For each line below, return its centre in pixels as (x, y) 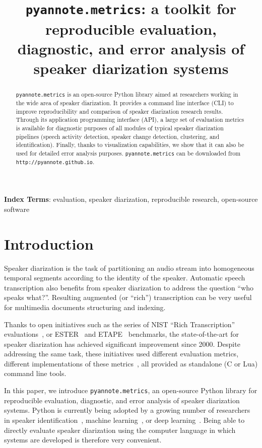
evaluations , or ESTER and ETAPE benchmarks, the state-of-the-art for (121, 334)
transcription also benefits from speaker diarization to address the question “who (129, 287)
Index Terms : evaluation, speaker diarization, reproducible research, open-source (131, 199)
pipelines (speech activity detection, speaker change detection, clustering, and (118, 136)
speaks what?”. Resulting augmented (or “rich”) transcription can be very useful (128, 297)
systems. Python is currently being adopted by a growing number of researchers (127, 410)
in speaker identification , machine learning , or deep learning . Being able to (124, 420)
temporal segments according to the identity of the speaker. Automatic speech (125, 278)
